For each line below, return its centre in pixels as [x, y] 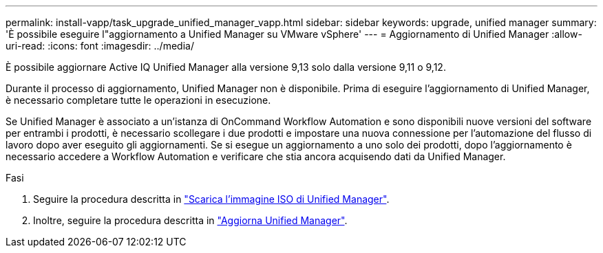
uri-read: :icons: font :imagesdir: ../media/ [100, 46]
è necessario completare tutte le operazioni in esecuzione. [138, 100]
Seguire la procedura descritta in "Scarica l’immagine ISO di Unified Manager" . [211, 199]
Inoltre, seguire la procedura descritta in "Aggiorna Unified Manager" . [190, 220]
